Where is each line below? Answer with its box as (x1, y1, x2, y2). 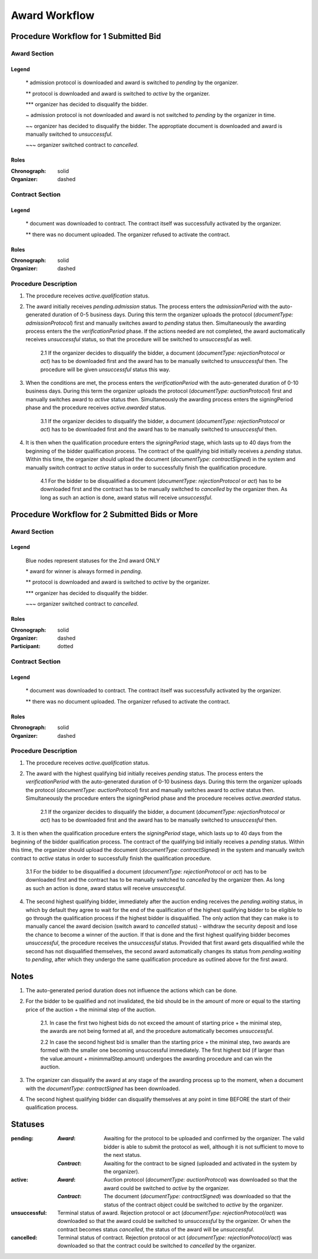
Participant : (11, 643, 41, 650)
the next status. (104, 1152, 141, 1159)
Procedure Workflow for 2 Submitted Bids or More (11, 509, 198, 519)
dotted (57, 643, 74, 650)
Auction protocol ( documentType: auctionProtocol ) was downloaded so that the (104, 1176, 297, 1183)
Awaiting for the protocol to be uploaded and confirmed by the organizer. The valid (104, 1135, 304, 1142)
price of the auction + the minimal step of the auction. (25, 1006, 156, 1013)
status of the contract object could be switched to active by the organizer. (104, 1201, 284, 1208)
